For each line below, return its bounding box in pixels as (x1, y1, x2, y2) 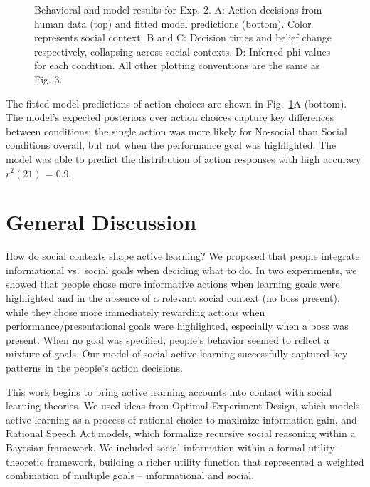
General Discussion (6, 207, 197, 236)
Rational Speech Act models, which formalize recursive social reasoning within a (6, 426, 356, 441)
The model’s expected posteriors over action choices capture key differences (6, 110, 334, 125)
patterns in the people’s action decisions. (6, 360, 183, 375)
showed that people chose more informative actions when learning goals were (6, 276, 340, 291)
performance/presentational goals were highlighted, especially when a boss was (6, 318, 349, 333)
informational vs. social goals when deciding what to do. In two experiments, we (6, 262, 357, 277)
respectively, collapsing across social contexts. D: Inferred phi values (34, 43, 331, 58)
